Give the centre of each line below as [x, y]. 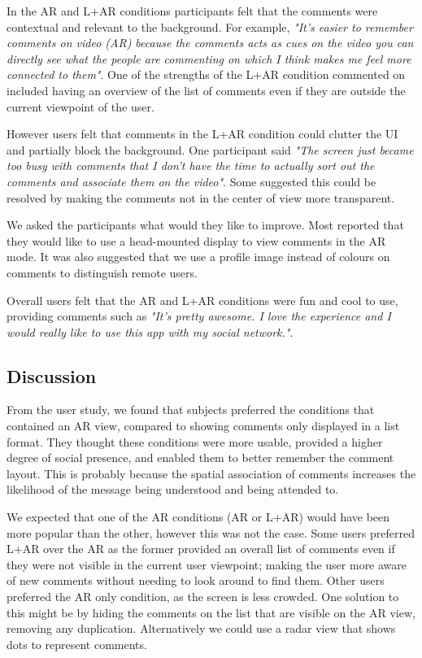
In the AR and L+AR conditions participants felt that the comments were [192, 11]
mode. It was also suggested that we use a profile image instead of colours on [198, 257]
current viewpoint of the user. [80, 106]
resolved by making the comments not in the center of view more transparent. [201, 197]
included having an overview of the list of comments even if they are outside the [206, 90]
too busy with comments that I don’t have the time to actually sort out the [191, 166]
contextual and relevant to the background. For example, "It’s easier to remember [210, 26]
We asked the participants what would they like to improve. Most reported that [205, 225]
